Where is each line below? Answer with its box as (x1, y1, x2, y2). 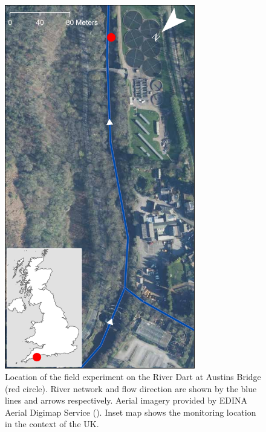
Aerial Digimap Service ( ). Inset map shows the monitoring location (5, 405, 256, 418)
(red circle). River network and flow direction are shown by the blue (5, 382, 257, 395)
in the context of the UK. (5, 417, 99, 430)
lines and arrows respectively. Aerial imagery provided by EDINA (5, 394, 248, 407)
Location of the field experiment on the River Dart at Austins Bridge (5, 370, 261, 383)
